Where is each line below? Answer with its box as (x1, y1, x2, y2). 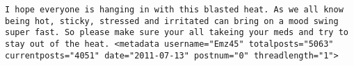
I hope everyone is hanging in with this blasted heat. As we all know (5, 5, 344, 14)
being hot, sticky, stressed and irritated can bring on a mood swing (5, 16, 339, 26)
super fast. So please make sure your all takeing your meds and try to (5, 27, 348, 38)
